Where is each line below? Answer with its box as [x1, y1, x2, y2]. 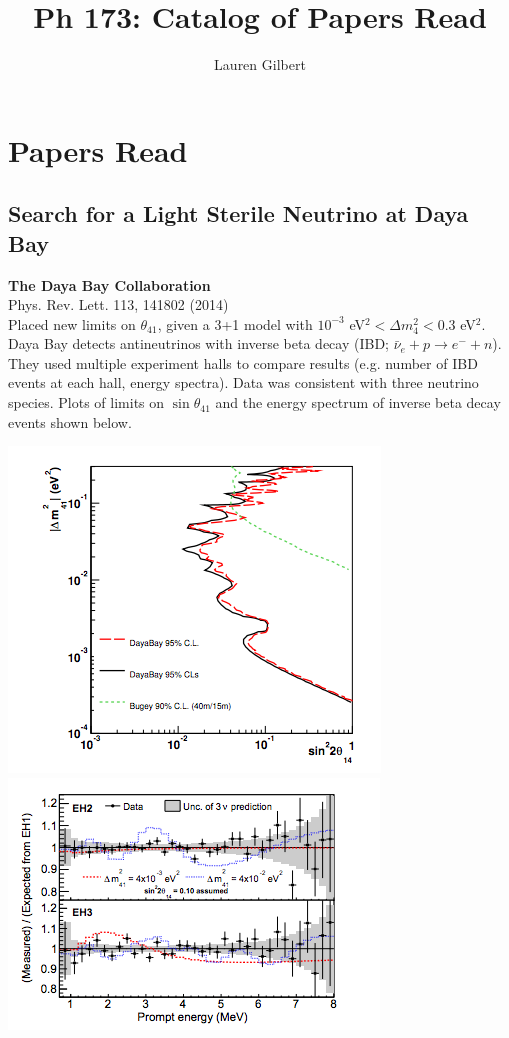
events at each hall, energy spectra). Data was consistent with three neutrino [8, 372, 479, 393]
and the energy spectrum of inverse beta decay [215, 392, 501, 413]
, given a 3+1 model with [157, 313, 313, 334]
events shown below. [8, 411, 132, 432]
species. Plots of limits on [8, 392, 165, 413]
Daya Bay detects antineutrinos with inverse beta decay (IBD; [8, 333, 389, 354]
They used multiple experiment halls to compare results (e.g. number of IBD [8, 352, 478, 373]
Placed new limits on [8, 313, 136, 334]
